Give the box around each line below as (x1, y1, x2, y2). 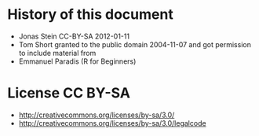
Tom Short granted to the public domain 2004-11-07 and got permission (18, 39, 252, 49)
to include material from (18, 48, 97, 57)
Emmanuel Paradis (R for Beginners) (18, 57, 137, 66)
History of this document (7, 6, 173, 24)
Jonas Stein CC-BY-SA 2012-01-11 (18, 31, 130, 41)
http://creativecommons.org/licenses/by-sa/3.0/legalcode (18, 118, 206, 127)
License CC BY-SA (7, 84, 131, 102)
